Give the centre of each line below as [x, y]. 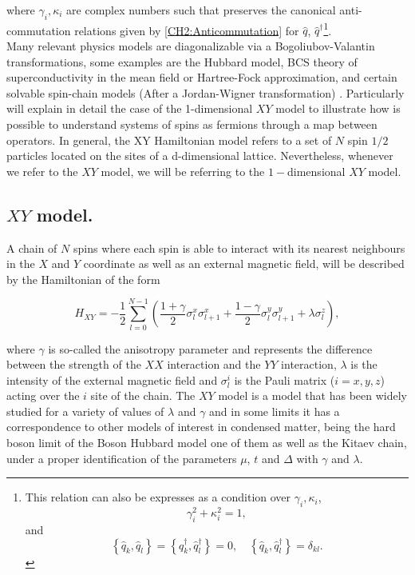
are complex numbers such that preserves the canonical [201, 10]
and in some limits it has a [275, 411]
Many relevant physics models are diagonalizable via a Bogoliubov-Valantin [191, 46]
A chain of [32, 248]
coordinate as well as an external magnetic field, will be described [244, 264]
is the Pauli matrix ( [285, 379]
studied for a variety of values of [85, 411]
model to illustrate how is [338, 108]
